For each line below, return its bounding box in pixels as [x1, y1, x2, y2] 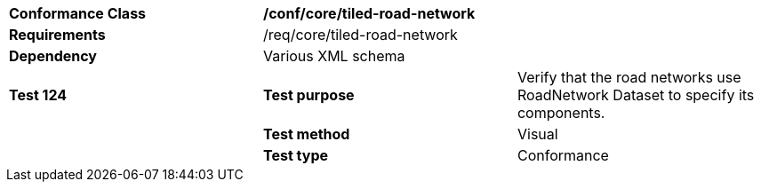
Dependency [9, 47, 97, 65]
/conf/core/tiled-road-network [262, 4, 476, 22]
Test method [262, 125, 350, 143]
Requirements [9, 26, 106, 43]
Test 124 [9, 86, 68, 104]
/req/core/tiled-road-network [262, 26, 458, 43]
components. [517, 104, 605, 122]
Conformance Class [9, 4, 147, 22]
